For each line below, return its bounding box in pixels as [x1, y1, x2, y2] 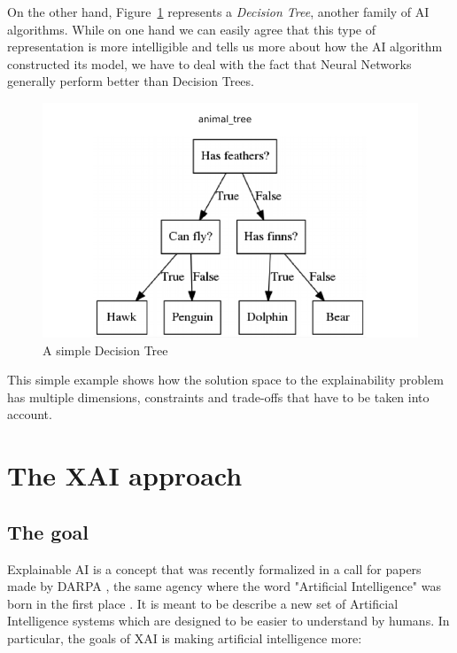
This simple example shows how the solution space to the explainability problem [7, 370, 444, 389]
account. [7, 405, 52, 424]
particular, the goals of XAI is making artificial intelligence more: [7, 628, 362, 647]
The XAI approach [7, 457, 243, 494]
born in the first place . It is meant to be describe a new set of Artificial [7, 594, 399, 612]
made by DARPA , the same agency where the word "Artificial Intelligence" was [7, 577, 441, 595]
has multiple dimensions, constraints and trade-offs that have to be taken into [7, 387, 430, 406]
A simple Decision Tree [43, 340, 168, 359]
